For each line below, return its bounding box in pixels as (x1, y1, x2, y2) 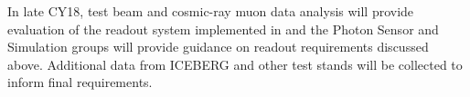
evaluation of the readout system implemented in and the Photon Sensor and (7, 19, 439, 38)
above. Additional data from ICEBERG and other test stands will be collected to (7, 54, 463, 73)
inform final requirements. (7, 73, 153, 92)
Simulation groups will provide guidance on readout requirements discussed (7, 37, 429, 56)
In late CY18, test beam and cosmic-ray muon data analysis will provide (7, 2, 414, 20)
